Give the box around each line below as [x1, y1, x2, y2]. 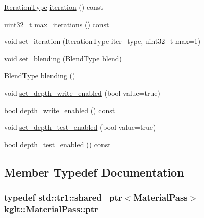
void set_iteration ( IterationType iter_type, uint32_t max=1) [4, 36, 201, 47]
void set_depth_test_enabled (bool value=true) [4, 122, 156, 133]
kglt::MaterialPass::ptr [4, 202, 98, 215]
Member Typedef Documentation [4, 164, 184, 180]
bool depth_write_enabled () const [4, 104, 115, 115]
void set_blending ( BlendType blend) [4, 53, 122, 63]
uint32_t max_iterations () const [4, 18, 109, 29]
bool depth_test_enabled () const [4, 139, 111, 149]
